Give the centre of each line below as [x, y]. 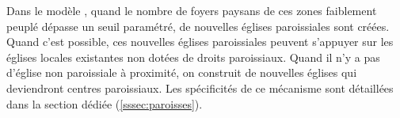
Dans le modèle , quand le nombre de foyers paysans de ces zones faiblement [192, 10]
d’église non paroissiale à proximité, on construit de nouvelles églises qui [182, 72]
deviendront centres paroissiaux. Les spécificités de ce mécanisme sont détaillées [200, 88]
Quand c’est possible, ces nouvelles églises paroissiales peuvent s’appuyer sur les [200, 42]
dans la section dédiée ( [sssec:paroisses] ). [105, 103]
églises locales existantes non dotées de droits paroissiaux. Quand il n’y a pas [193, 57]
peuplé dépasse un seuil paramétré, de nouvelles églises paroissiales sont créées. [198, 26]
